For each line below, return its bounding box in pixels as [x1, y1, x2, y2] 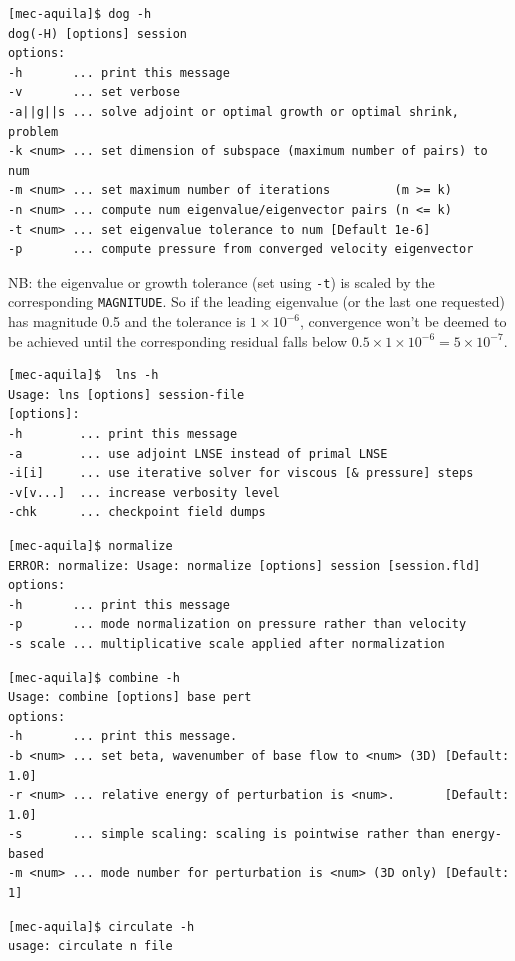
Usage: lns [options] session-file [8, 387, 245, 402]
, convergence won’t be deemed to [299, 311, 507, 332]
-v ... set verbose [8, 85, 180, 100]
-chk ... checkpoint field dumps [8, 505, 266, 520]
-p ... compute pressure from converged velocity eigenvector [8, 242, 474, 257]
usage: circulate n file [8, 939, 173, 954]
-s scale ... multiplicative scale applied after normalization [8, 636, 445, 651]
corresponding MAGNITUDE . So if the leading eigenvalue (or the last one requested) [8, 291, 505, 312]
